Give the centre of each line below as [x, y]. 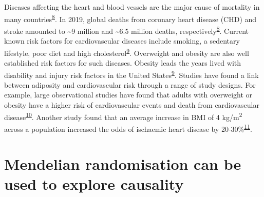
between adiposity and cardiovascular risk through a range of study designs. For [130, 84]
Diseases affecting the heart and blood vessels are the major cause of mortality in [132, 7]
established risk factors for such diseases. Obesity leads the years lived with [123, 62]
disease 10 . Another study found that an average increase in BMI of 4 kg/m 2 [123, 116]
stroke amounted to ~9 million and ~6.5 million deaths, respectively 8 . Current [127, 30]
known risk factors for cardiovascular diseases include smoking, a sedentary [122, 41]
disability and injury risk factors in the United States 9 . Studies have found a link [131, 74]
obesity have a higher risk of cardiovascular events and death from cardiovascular [132, 104]
